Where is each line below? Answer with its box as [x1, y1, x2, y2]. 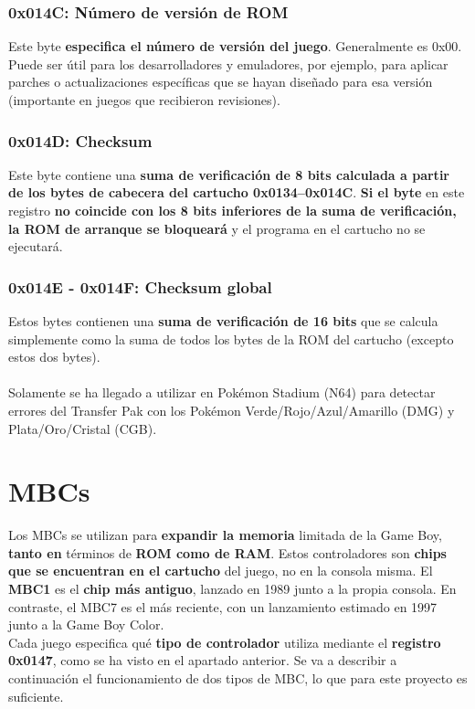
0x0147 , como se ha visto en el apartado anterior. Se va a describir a [8, 651, 397, 670]
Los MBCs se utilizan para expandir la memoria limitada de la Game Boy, [8, 525, 442, 545]
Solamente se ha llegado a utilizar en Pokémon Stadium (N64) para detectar [8, 383, 436, 402]
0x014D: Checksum [8, 129, 153, 152]
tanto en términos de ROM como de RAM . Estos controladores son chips [8, 543, 447, 562]
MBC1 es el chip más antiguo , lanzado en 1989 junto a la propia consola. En [8, 579, 457, 598]
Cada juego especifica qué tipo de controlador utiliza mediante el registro [8, 632, 441, 651]
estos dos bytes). [8, 347, 100, 366]
